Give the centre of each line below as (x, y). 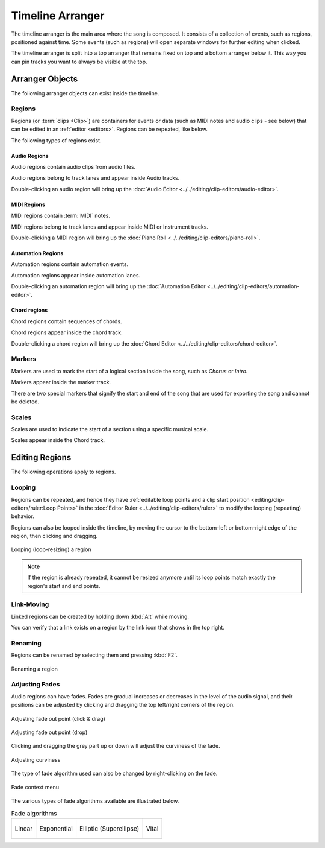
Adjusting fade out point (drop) (49, 732)
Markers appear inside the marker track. (61, 382)
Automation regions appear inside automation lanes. (76, 275)
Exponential (56, 828)
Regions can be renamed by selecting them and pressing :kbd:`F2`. (94, 655)
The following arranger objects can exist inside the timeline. (85, 93)
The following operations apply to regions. (63, 472)
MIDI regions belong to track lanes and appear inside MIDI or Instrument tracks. (110, 227)
